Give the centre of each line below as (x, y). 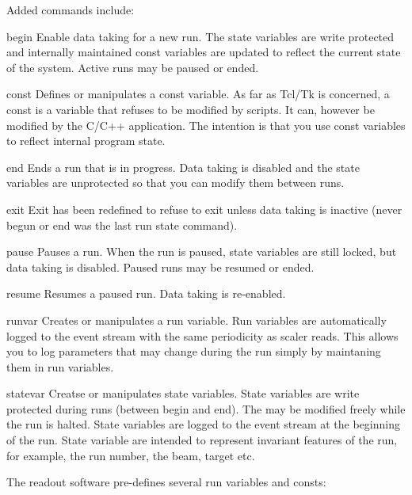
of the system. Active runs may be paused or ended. (133, 67)
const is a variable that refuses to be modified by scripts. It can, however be (191, 109)
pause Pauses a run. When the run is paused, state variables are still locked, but (202, 251)
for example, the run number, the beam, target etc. (131, 455)
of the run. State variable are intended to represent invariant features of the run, (202, 440)
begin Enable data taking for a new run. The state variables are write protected (200, 36)
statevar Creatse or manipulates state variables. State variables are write (183, 393)
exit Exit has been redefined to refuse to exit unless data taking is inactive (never (204, 209)
